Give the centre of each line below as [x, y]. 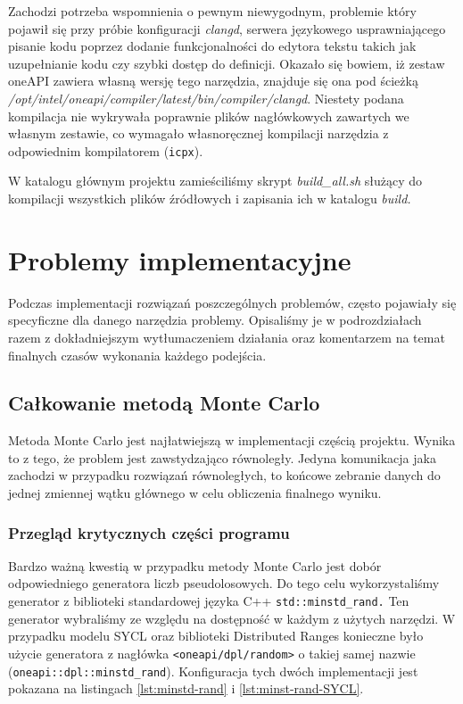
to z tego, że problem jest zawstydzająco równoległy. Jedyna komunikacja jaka [222, 457]
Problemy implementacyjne [180, 259]
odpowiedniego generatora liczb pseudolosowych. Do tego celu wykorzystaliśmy [224, 583]
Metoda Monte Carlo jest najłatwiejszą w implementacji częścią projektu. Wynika [232, 440]
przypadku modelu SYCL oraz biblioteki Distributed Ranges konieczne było [216, 636]
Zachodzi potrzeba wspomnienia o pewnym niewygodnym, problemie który [212, 11]
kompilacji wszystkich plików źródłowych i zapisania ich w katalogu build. [210, 198]
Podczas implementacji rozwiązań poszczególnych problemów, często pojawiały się [232, 302]
